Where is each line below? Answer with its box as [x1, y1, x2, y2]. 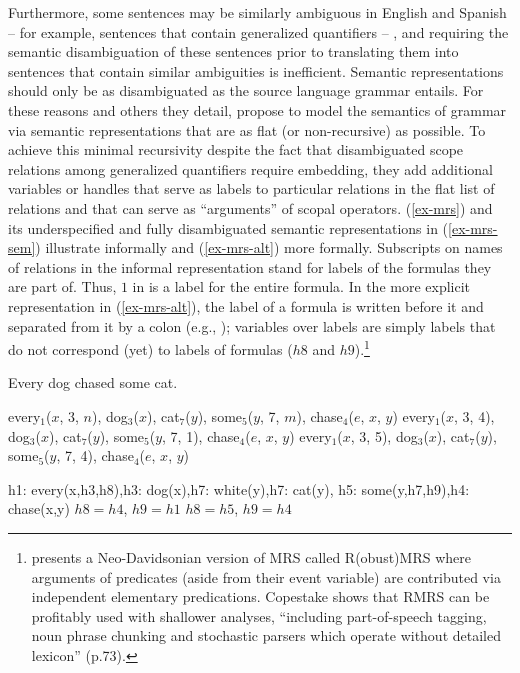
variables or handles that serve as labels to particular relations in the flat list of [8, 178, 495, 199]
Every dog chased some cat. [8, 372, 178, 393]
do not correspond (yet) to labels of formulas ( [8, 338, 293, 359]
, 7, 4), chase [56, 445, 134, 466]
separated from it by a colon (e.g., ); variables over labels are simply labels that [8, 315, 496, 336]
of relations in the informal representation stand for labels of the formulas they [8, 256, 492, 277]
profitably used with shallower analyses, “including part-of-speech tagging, [31, 605, 487, 626]
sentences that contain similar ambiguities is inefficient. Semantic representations [8, 60, 504, 81]
